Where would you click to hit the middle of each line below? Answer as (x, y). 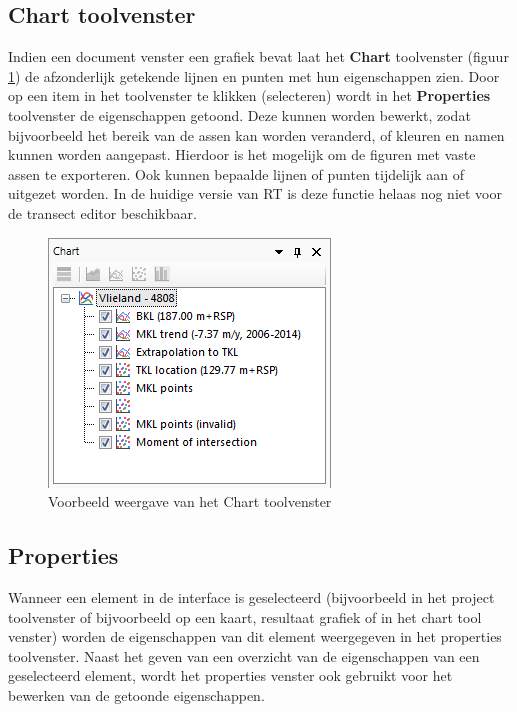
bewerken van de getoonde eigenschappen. (136, 694)
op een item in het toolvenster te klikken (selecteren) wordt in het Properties (249, 95)
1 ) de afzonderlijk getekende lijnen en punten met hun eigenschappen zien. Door (254, 75)
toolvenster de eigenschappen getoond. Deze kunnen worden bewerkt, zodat (239, 114)
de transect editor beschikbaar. (102, 212)
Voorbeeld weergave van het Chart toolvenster (190, 501)
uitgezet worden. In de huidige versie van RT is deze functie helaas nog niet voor (255, 193)
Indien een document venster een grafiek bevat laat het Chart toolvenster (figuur (258, 56)
